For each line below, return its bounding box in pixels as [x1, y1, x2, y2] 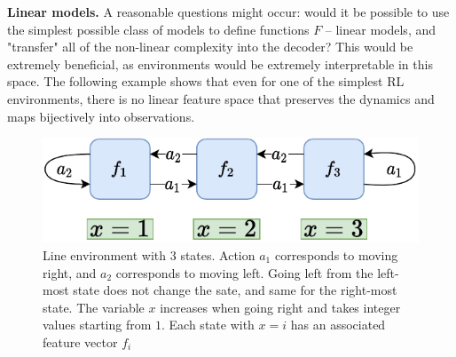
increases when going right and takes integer [160, 297, 401, 316]
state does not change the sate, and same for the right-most [73, 281, 397, 299]
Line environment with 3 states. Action [43, 245, 256, 264]
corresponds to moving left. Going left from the [115, 263, 373, 282]
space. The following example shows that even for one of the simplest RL [7, 72, 405, 91]
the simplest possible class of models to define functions [7, 20, 310, 38]
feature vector [43, 332, 118, 351]
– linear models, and [325, 20, 436, 38]
